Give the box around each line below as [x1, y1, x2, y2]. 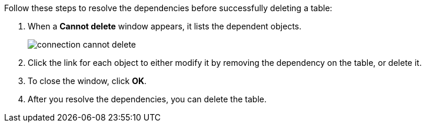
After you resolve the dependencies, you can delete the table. [28, 94, 267, 104]
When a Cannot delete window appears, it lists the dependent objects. [28, 21, 302, 31]
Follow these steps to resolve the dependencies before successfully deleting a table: [4, 3, 332, 13]
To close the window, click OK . [28, 76, 147, 86]
